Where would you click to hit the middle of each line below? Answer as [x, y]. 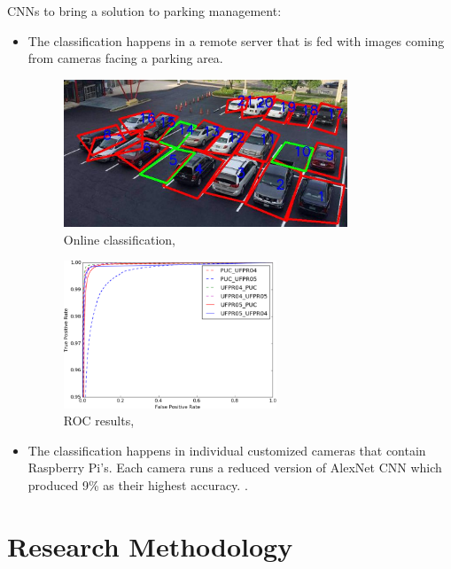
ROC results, [99, 421]
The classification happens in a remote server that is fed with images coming [236, 40]
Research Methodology [150, 546]
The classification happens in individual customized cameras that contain [227, 450]
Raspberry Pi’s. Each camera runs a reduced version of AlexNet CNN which [235, 468]
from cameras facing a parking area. [125, 58]
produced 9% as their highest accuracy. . [138, 484]
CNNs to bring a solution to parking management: [144, 11]
